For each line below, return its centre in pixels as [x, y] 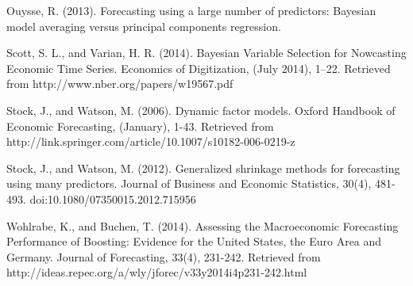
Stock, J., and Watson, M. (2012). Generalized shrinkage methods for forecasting [203, 168]
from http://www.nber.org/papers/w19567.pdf [120, 84]
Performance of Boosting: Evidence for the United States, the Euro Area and [194, 241]
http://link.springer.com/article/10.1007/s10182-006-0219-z [151, 141]
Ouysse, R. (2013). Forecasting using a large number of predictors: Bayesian [191, 10]
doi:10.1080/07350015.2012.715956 [113, 198]
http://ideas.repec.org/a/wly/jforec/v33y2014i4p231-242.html [157, 272]
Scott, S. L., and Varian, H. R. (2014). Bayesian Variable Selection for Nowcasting [206, 53]
